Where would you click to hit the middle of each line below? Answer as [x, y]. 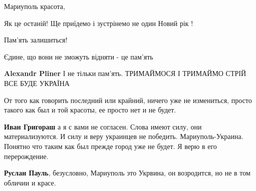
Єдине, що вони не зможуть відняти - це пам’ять [79, 56]
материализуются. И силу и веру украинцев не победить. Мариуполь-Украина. [124, 136]
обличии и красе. [30, 182]
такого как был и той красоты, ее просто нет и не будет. [90, 110]
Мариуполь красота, [35, 6]
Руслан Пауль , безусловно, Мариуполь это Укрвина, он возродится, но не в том [127, 173]
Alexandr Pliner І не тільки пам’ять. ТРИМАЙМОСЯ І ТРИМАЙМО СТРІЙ [125, 73]
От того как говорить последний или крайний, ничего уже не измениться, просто [128, 100]
